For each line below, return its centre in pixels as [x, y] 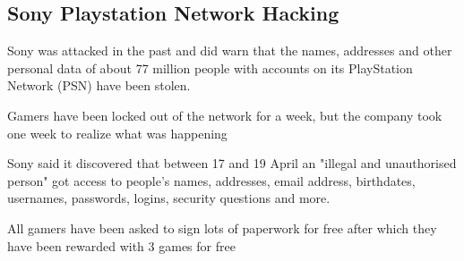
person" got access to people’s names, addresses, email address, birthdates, [211, 180]
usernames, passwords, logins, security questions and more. [169, 198]
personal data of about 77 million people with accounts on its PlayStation [210, 67]
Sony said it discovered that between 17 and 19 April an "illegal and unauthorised [232, 163]
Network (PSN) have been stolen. [99, 85]
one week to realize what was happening [117, 133]
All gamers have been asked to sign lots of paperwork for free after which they [222, 227]
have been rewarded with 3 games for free [121, 245]
